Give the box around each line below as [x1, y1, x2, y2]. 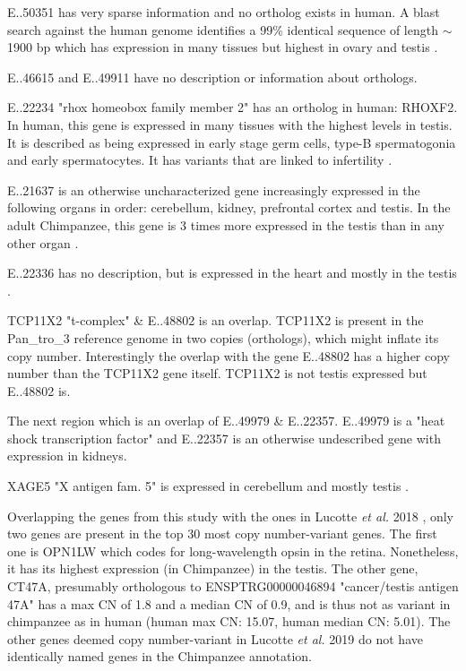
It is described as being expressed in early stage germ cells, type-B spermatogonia [7, 133, 456, 151]
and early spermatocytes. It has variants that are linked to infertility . [7, 151, 393, 169]
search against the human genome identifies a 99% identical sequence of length [7, 20, 438, 39]
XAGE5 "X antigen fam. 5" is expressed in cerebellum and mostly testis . [7, 477, 409, 495]
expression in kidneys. [7, 446, 127, 465]
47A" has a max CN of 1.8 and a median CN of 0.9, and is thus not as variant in [7, 594, 451, 613]
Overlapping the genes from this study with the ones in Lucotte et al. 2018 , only [7, 506, 454, 525]
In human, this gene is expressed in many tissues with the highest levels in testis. [7, 115, 453, 133]
